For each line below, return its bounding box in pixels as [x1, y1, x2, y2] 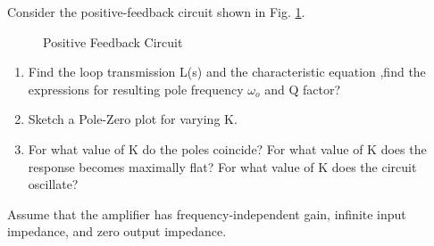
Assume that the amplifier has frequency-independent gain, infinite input [7, 204, 406, 223]
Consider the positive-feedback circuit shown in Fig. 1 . [7, 3, 305, 20]
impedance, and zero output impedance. [7, 222, 227, 241]
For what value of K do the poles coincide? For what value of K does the [28, 139, 427, 158]
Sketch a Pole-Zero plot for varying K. [28, 110, 238, 128]
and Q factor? [264, 79, 341, 98]
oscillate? [28, 175, 79, 193]
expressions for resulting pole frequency [28, 79, 244, 98]
